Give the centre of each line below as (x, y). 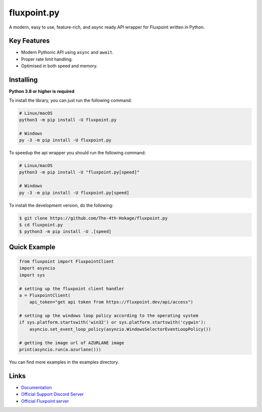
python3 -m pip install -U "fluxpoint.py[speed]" (79, 172)
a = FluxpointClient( (45, 295)
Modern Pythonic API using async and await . (67, 52)
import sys (32, 275)
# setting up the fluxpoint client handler (72, 289)
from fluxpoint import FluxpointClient (66, 261)
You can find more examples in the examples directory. (64, 362)
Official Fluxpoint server (45, 401)
